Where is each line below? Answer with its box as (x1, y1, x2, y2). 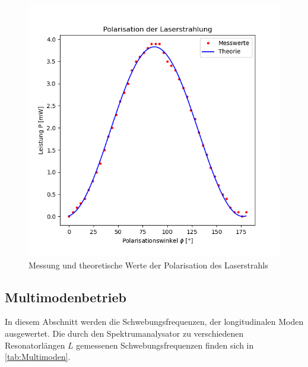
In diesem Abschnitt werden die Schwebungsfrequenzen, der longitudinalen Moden (5, 315, 304, 328)
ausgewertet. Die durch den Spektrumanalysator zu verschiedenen (5, 327, 244, 339)
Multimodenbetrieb (5, 287, 126, 306)
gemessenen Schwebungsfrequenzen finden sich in (76, 338, 254, 351)
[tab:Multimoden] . (5, 350, 71, 363)
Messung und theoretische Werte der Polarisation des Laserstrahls (28, 258, 268, 271)
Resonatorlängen (5, 338, 65, 351)
